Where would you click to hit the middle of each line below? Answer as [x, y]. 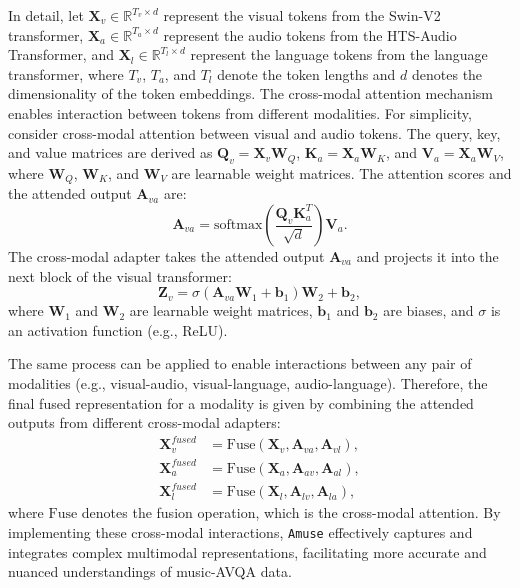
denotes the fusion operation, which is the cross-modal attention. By [291, 512]
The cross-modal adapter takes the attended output [166, 256]
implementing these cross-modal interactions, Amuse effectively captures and [240, 531]
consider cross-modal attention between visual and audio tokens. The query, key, [254, 132]
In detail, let [46, 15]
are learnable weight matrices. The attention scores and [341, 172]
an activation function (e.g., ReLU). [118, 329]
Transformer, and [61, 54]
